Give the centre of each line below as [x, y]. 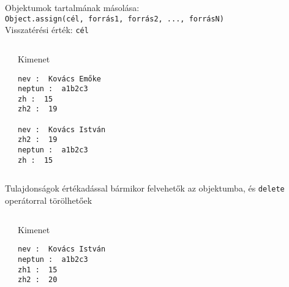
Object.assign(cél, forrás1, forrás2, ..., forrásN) [114, 19]
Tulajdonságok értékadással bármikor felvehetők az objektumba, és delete [145, 188]
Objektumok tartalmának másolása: [72, 7]
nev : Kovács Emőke [60, 79]
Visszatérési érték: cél [47, 30]
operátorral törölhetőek [49, 200]
